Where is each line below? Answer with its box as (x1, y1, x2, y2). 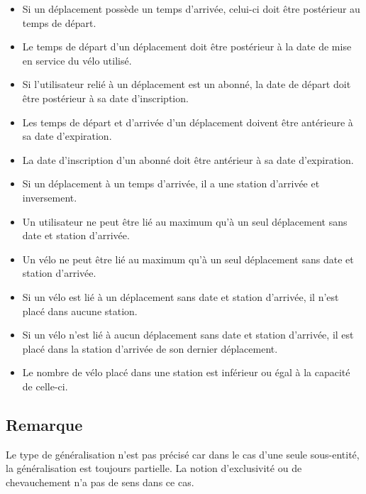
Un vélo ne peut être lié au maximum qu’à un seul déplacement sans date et (22, 251, 354, 266)
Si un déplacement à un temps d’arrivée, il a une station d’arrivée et (22, 176, 320, 191)
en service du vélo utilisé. (22, 53, 132, 67)
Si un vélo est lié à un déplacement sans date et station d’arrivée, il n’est (22, 289, 339, 304)
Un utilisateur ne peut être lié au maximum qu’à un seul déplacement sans (22, 214, 348, 229)
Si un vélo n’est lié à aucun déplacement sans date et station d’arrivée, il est (22, 327, 354, 342)
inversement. (22, 190, 77, 204)
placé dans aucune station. (22, 303, 138, 318)
